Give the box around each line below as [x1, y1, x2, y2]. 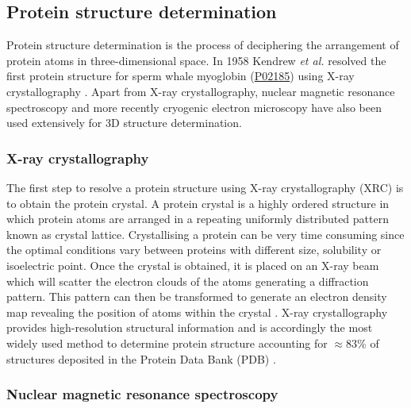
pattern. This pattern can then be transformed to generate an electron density [6, 288, 387, 305]
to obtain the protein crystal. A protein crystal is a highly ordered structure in [6, 194, 390, 211]
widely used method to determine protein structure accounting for [6, 334, 328, 351]
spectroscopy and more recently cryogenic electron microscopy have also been [6, 98, 382, 115]
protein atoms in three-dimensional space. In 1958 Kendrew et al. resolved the [6, 52, 386, 68]
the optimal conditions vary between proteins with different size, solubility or [6, 241, 382, 258]
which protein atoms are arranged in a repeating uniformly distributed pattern [6, 210, 389, 227]
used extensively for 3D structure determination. [6, 114, 242, 131]
